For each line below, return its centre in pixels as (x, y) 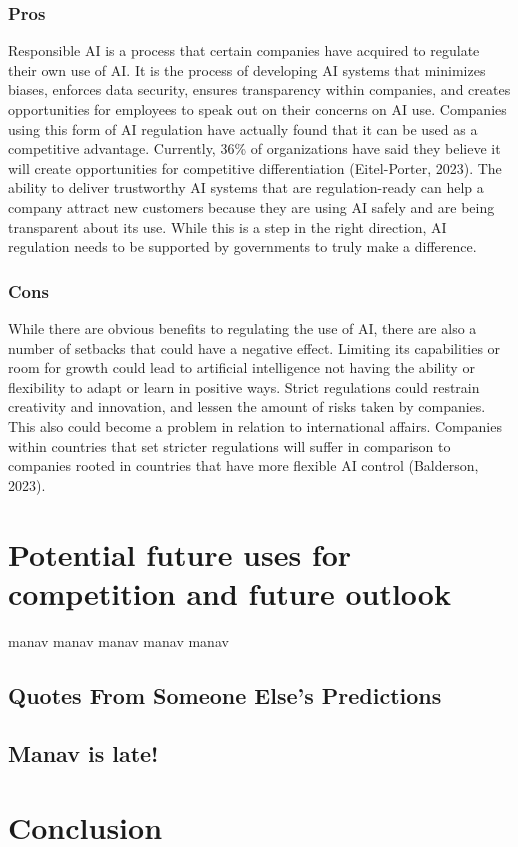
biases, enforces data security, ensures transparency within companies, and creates (259, 89)
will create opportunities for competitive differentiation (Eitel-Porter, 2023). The (255, 167)
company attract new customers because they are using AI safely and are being (251, 206)
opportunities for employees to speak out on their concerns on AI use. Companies (257, 109)
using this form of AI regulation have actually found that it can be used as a (243, 128)
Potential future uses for (180, 553)
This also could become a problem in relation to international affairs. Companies (255, 425)
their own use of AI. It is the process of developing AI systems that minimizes (247, 69)
